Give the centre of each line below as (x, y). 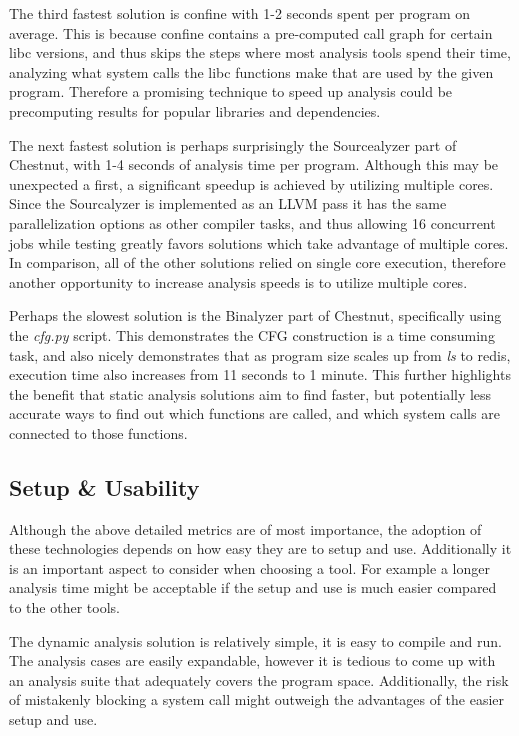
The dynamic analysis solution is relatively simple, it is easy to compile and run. (255, 640)
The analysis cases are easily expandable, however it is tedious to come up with (252, 660)
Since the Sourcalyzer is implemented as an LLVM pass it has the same (228, 203)
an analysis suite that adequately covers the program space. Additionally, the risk (259, 679)
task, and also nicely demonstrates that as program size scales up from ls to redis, (260, 354)
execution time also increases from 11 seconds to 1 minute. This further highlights (260, 374)
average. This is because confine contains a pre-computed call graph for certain (251, 32)
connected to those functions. (98, 432)
